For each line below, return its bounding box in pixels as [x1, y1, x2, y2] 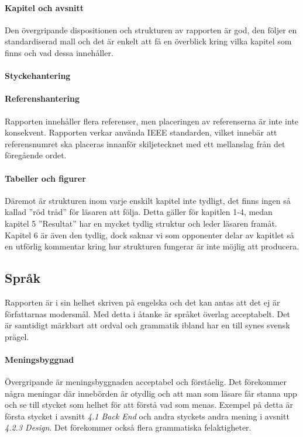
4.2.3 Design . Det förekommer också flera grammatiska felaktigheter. [5, 421, 252, 433]
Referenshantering [5, 92, 80, 105]
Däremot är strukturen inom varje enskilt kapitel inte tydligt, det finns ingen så [5, 194, 291, 206]
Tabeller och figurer [5, 172, 86, 184]
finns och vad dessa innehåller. [5, 46, 113, 58]
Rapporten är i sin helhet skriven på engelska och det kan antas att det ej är [5, 296, 280, 308]
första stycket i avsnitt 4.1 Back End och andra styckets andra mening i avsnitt [5, 410, 290, 422]
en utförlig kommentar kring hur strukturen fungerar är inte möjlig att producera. [5, 240, 299, 252]
